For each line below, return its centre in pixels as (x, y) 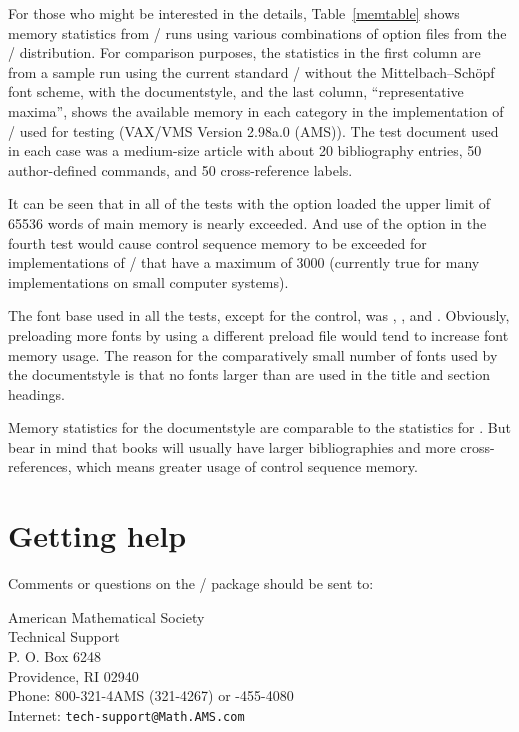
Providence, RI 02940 (73, 675)
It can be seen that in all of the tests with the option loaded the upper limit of (249, 203)
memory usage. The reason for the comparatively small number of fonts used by (253, 354)
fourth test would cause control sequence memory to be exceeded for (217, 242)
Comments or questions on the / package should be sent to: (191, 583)
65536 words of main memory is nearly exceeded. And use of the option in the (247, 222)
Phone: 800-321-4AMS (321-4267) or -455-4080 (151, 695)
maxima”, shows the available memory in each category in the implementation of (256, 110)
